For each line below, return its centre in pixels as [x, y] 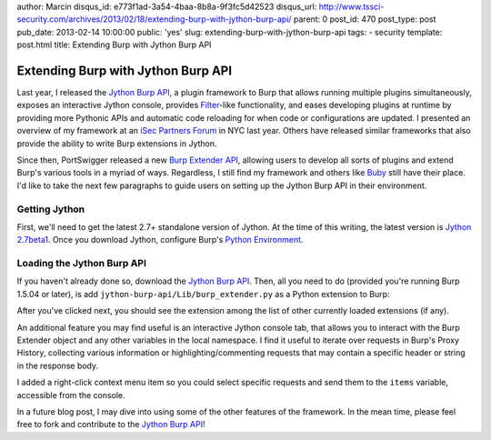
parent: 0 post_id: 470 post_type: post [365, 19]
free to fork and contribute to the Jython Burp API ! [111, 425]
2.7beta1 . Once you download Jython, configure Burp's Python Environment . [160, 240]
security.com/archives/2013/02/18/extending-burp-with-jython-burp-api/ [154, 19]
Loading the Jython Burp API [82, 264]
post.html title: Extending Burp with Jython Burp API [114, 45]
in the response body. [58, 365]
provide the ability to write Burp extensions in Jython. [117, 143]
